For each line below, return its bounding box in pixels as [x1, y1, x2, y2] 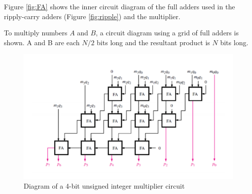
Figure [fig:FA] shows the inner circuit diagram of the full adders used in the [4, 1, 235, 11]
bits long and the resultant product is [97, 37, 210, 47]
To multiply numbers [4, 28, 68, 38]
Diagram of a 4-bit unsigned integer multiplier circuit [24, 180, 185, 191]
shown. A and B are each [4, 37, 80, 47]
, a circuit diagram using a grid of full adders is [96, 28, 239, 38]
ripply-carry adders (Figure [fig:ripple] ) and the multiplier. [4, 11, 180, 21]
